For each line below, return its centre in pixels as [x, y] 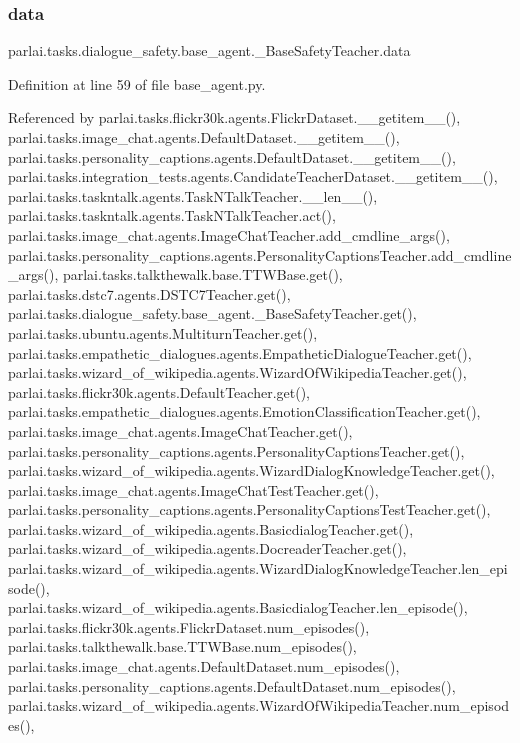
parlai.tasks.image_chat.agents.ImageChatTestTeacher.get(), [193, 489]
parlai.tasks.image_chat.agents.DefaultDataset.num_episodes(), [204, 666]
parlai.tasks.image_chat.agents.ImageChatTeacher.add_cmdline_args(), [229, 234]
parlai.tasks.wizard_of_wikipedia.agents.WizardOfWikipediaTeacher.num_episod [259, 705]
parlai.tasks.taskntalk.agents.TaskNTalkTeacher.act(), [172, 215]
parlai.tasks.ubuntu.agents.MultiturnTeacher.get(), [163, 332]
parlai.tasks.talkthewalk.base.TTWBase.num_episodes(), [182, 646]
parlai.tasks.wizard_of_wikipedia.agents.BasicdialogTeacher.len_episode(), [238, 607]
